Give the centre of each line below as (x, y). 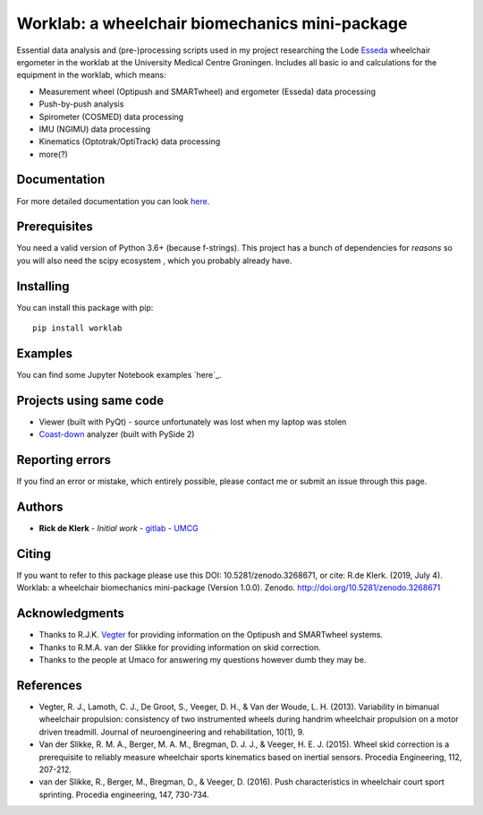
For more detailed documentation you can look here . (113, 201)
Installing (43, 286)
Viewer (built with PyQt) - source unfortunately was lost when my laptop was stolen (193, 422)
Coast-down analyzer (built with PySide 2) (117, 434)
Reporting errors (64, 460)
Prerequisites (55, 227)
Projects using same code (90, 400)
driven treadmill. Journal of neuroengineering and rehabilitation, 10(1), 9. (172, 732)
